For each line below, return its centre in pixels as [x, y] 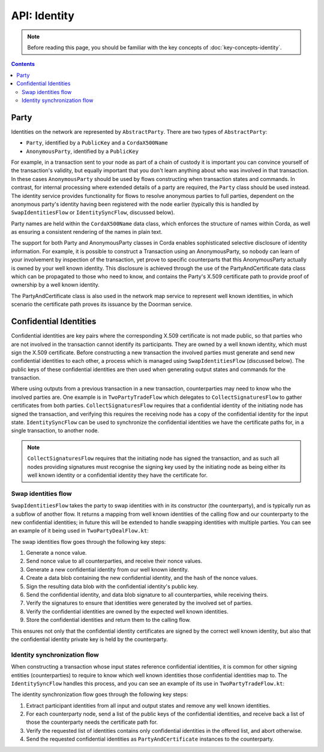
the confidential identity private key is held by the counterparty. [89, 639]
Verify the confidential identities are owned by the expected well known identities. [127, 611]
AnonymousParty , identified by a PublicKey [82, 151]
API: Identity [43, 16]
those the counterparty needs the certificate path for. [92, 722]
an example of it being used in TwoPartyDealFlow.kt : [80, 531]
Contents [23, 64]
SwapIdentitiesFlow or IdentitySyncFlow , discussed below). [93, 212]
